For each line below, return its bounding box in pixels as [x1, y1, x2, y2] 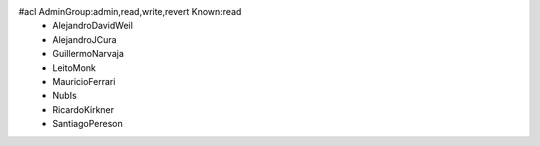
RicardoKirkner [52, 103, 115, 115]
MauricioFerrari [52, 75, 116, 87]
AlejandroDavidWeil [52, 20, 134, 32]
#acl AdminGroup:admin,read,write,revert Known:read [18, 6, 242, 17]
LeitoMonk [52, 61, 97, 74]
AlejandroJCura [52, 33, 117, 45]
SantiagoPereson [52, 118, 124, 130]
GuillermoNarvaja [52, 48, 125, 60]
